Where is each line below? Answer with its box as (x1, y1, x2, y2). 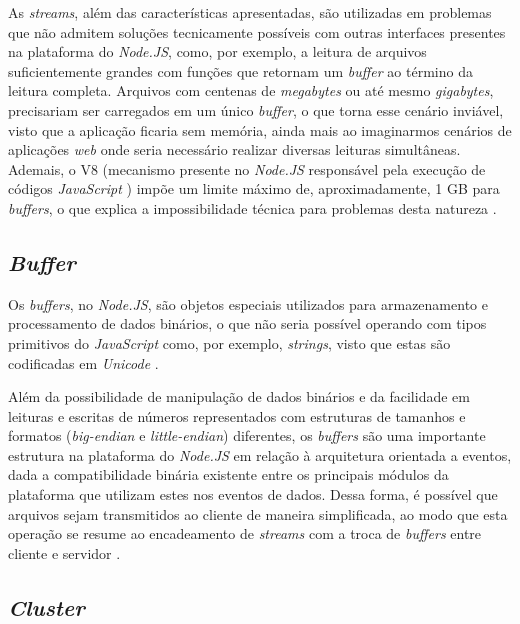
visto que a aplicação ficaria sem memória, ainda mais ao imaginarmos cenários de (8, 119, 512, 140)
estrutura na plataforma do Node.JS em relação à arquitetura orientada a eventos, (8, 444, 512, 465)
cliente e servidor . (8, 542, 121, 563)
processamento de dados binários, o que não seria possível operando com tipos (8, 313, 487, 334)
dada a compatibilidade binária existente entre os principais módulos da (8, 464, 449, 485)
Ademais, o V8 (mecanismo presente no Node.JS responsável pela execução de (8, 158, 486, 179)
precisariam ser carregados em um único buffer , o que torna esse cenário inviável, (8, 99, 504, 120)
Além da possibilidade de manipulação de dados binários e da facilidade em (8, 386, 470, 407)
